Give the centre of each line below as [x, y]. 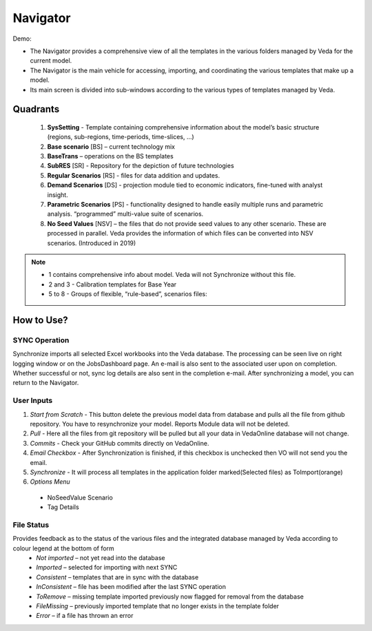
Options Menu [50, 482]
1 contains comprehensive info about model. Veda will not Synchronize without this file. [172, 275]
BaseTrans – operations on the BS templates [110, 156]
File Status [31, 525]
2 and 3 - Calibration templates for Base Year [113, 284]
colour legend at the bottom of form [64, 548]
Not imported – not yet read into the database [101, 558]
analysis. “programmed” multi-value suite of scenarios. [125, 214]
